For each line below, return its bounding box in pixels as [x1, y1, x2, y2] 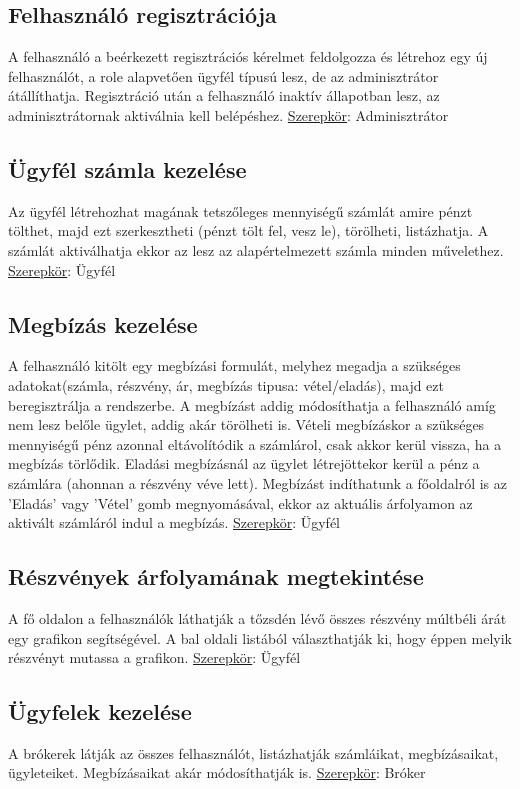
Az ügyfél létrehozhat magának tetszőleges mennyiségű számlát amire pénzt [8, 200, 473, 221]
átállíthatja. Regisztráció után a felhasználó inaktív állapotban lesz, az [8, 85, 440, 106]
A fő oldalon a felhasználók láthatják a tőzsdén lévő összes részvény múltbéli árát [8, 607, 507, 628]
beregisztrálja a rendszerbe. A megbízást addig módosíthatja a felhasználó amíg [8, 394, 496, 415]
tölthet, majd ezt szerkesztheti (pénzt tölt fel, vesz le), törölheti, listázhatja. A [8, 220, 489, 241]
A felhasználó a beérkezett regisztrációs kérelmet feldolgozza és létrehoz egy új [8, 46, 488, 67]
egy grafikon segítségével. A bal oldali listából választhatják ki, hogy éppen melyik [8, 627, 512, 648]
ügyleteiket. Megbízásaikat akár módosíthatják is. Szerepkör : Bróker [8, 762, 426, 783]
